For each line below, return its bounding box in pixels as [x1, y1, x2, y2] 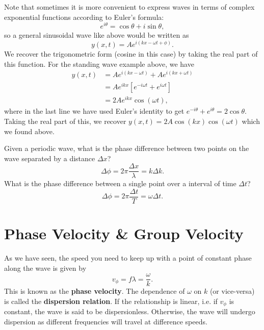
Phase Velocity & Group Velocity [4, 223, 244, 244]
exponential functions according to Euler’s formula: [4, 11, 164, 22]
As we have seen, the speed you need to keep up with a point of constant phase [4, 252, 252, 263]
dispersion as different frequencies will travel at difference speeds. [4, 316, 207, 327]
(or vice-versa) [209, 286, 255, 296]
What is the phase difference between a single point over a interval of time [4, 178, 236, 189]
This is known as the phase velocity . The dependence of [4, 286, 185, 296]
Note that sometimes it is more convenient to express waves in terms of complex [4, 2, 255, 12]
